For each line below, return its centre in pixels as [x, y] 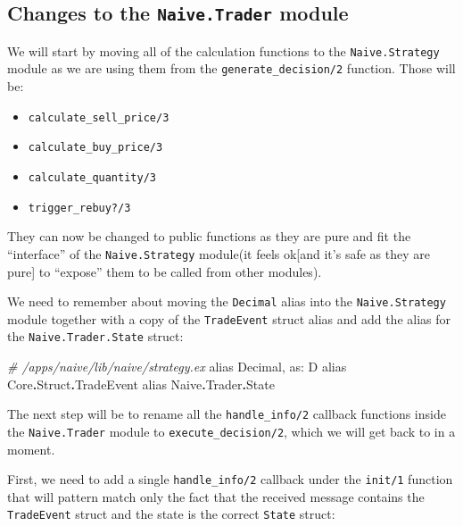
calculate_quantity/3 [92, 178]
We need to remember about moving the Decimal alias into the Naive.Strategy [227, 301]
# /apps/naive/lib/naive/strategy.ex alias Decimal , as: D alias [177, 367]
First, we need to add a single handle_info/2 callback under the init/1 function [230, 479]
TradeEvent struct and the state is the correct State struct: [171, 514]
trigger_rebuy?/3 [79, 208]
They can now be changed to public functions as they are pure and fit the [209, 236]
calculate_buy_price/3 [95, 148]
